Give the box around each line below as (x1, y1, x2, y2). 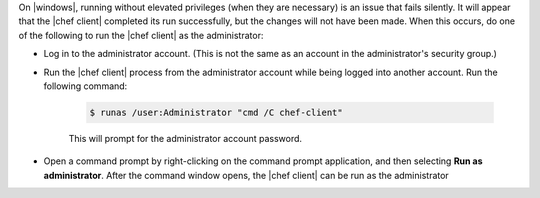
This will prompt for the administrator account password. (68, 132, 303, 144)
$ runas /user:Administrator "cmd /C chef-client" (89, 106, 344, 118)
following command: (43, 80, 128, 92)
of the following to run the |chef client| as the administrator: (18, 29, 264, 41)
